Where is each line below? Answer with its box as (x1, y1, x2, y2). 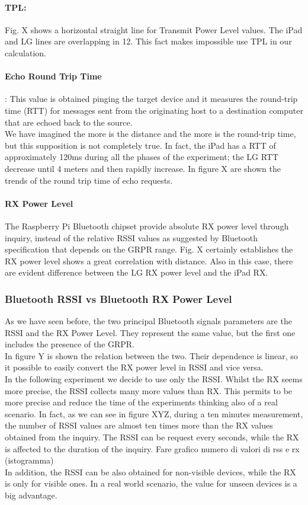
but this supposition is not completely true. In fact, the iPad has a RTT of (5, 139, 276, 151)
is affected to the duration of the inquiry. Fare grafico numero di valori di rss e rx (5, 442, 300, 455)
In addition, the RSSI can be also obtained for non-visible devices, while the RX (5, 465, 296, 478)
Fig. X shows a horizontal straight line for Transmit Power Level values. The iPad (5, 23, 303, 36)
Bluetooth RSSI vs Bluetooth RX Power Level (5, 291, 232, 306)
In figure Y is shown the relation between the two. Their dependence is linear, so (5, 349, 298, 362)
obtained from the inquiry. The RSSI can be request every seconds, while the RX (5, 431, 299, 443)
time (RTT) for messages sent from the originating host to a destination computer (5, 104, 303, 116)
